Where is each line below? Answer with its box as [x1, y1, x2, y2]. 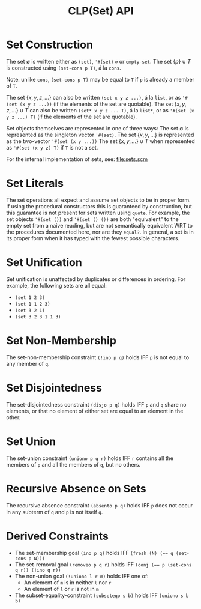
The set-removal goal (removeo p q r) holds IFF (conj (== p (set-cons [14, 560, 192, 568]
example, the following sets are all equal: [6, 282, 107, 289]
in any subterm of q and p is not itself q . [6, 508, 103, 515]
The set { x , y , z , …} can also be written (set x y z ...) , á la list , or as [6, 94, 181, 101]
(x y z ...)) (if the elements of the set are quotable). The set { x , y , [19, 100, 187, 108]
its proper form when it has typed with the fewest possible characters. [6, 234, 180, 241]
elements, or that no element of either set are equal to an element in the [6, 407, 184, 414]
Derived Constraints [6, 529, 109, 543]
